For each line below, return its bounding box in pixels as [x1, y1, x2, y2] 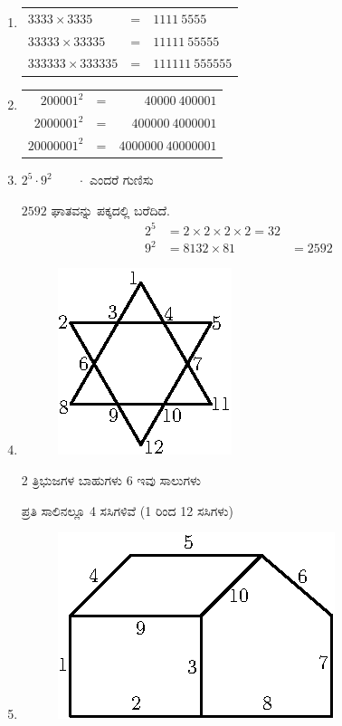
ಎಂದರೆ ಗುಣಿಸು [89, 170, 154, 189]
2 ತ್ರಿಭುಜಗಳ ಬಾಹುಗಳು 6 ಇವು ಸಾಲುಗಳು [21, 470, 202, 489]
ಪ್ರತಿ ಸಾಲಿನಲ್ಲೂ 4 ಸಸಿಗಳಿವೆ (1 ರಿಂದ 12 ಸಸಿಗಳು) [21, 501, 233, 520]
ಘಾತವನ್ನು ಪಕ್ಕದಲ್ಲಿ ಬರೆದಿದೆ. [51, 200, 170, 219]
